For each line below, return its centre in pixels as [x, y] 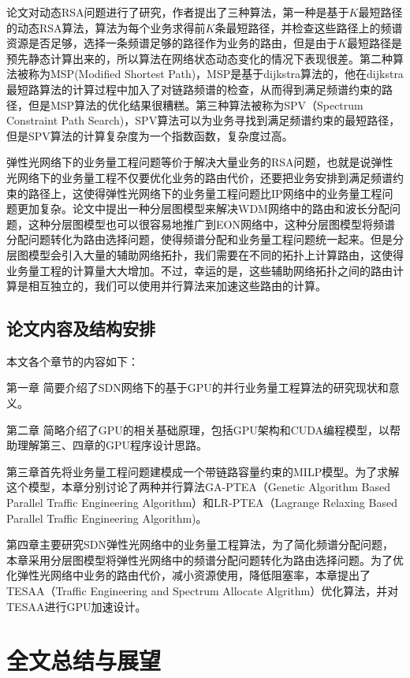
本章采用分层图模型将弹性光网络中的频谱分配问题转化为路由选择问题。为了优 [205, 559]
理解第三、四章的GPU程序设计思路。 [112, 445]
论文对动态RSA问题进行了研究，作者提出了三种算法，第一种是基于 [178, 12]
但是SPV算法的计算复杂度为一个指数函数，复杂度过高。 [150, 135]
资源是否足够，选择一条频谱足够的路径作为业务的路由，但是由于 [172, 43]
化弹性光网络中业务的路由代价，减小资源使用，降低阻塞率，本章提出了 [188, 575]
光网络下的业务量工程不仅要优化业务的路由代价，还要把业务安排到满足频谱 [199, 177]
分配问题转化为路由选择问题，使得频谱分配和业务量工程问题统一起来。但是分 [205, 239]
